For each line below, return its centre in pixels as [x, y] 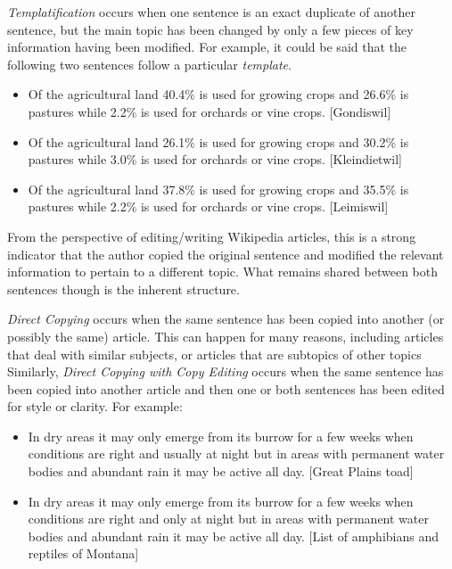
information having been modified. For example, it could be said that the [207, 47]
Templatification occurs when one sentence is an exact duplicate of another [212, 12]
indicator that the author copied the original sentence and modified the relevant [226, 254]
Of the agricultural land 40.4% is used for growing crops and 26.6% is [218, 94]
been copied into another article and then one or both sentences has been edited [226, 388]
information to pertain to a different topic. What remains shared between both [222, 272]
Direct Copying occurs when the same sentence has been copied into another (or [226, 319]
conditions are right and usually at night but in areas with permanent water [236, 454]
